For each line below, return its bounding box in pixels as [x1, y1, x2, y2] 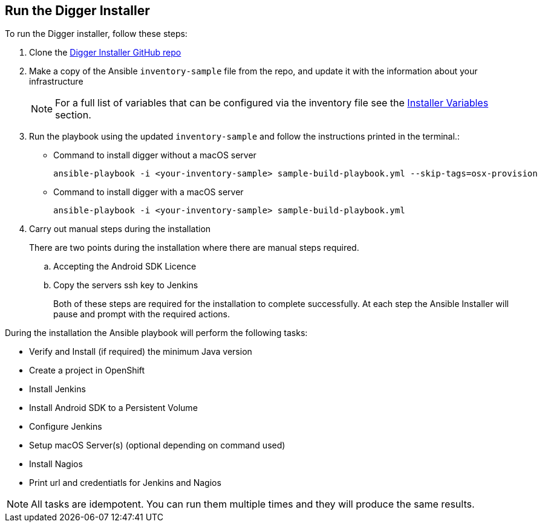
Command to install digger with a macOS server [53, 187, 244, 198]
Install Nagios [29, 459, 83, 470]
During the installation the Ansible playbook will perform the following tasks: [5, 328, 308, 338]
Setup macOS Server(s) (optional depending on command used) [29, 440, 286, 451]
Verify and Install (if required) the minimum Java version [29, 346, 252, 357]
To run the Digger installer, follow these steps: [5, 28, 188, 39]
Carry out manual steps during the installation [29, 224, 211, 234]
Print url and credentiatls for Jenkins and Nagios [29, 477, 221, 488]
